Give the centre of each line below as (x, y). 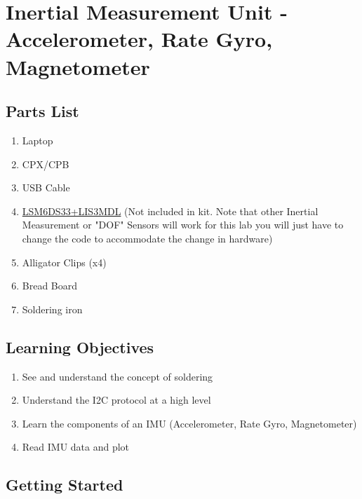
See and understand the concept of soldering (118, 376)
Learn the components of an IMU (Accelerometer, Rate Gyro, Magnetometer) (189, 423)
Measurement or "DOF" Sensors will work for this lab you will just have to (183, 225)
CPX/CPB (46, 164)
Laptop (38, 140)
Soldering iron (52, 309)
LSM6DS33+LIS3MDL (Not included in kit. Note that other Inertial (170, 211)
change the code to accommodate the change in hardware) (147, 238)
